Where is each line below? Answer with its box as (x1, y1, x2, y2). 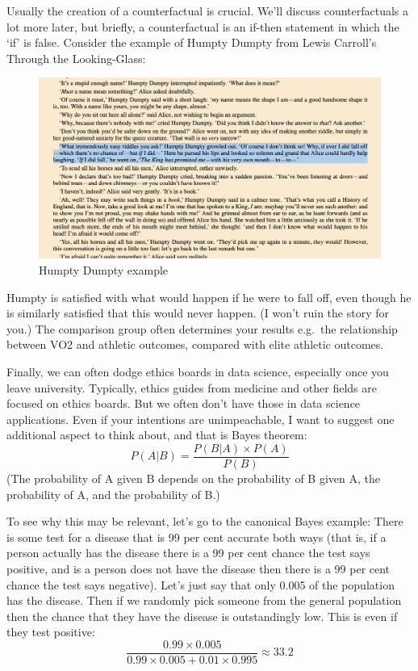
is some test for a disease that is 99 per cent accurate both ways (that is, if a (6, 528, 387, 545)
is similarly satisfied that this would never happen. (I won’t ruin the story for (6, 304, 389, 321)
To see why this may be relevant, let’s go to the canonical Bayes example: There (6, 513, 403, 530)
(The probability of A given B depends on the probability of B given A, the (6, 469, 380, 486)
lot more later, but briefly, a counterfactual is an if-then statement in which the (6, 18, 399, 35)
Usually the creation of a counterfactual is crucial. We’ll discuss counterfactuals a (6, 2, 409, 19)
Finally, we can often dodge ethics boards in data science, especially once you (6, 363, 389, 380)
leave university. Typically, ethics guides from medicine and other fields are (6, 379, 377, 396)
